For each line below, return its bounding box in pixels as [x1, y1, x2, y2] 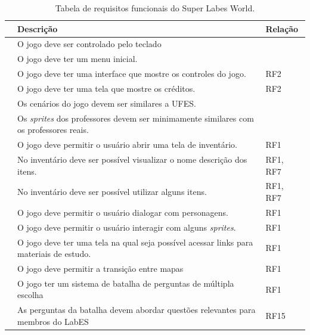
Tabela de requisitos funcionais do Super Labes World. [55, 2, 255, 14]
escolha [17, 289, 44, 301]
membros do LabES [17, 315, 89, 327]
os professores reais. [17, 123, 89, 136]
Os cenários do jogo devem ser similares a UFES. [17, 97, 196, 109]
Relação [265, 22, 299, 35]
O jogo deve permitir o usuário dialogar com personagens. [17, 206, 228, 218]
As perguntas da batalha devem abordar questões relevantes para [17, 303, 256, 316]
